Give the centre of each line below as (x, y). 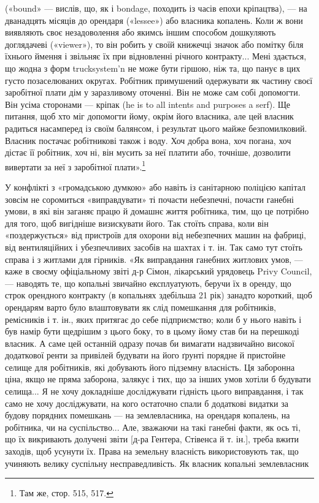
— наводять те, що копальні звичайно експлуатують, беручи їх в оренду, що (148, 283)
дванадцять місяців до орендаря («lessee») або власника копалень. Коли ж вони (154, 20)
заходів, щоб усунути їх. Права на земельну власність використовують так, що (152, 451)
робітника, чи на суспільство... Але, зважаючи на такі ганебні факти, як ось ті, (153, 427)
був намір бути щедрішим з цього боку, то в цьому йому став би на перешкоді (152, 331)
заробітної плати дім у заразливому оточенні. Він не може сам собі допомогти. (153, 92)
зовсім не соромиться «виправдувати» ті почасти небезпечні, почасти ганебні (149, 199)
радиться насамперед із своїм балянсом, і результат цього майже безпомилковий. (156, 128)
